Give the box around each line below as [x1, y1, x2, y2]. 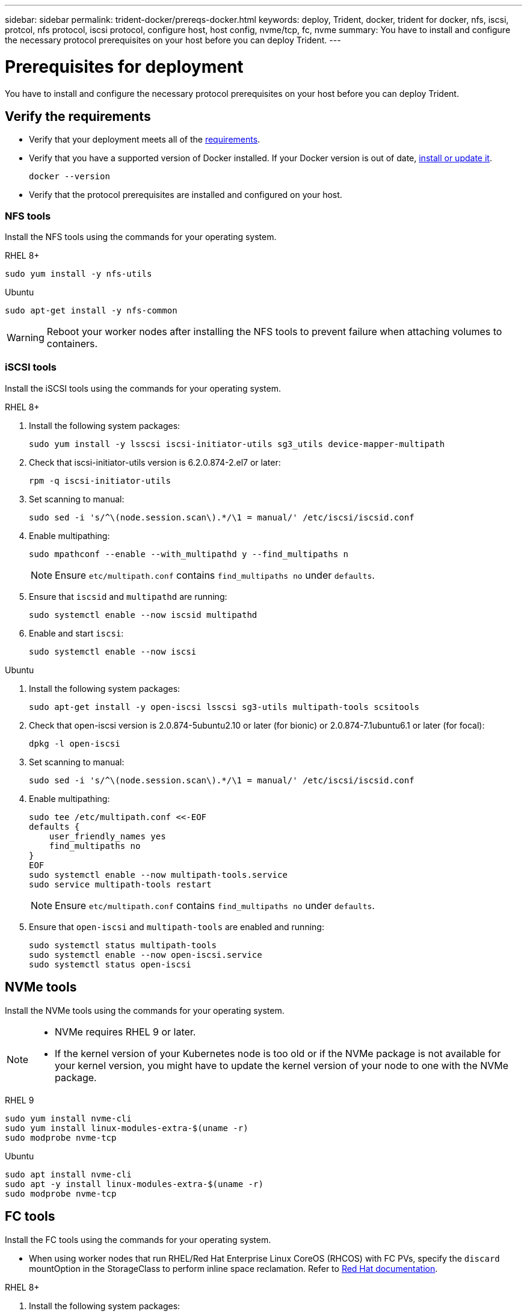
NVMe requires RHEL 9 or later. [55, 1025, 196, 1038]
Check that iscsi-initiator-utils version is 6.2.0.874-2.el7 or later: [29, 457, 281, 467]
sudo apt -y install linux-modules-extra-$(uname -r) [5, 1179, 263, 1189]
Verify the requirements [5, 108, 151, 124]
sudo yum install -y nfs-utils [5, 269, 152, 279]
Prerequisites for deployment [5, 56, 244, 77]
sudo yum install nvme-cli [5, 1113, 132, 1123]
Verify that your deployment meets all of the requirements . [29, 134, 260, 145]
